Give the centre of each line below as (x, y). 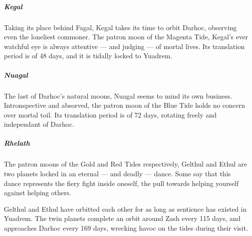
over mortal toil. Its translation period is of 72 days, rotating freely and (110, 114)
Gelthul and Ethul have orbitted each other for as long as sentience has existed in (125, 209)
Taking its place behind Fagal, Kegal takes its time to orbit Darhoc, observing (120, 27)
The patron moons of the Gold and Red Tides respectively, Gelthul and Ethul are (126, 164)
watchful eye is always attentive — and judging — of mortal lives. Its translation (124, 46)
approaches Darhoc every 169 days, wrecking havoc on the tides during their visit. (126, 228)
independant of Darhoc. (39, 124)
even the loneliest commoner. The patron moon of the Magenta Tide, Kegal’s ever (126, 37)
